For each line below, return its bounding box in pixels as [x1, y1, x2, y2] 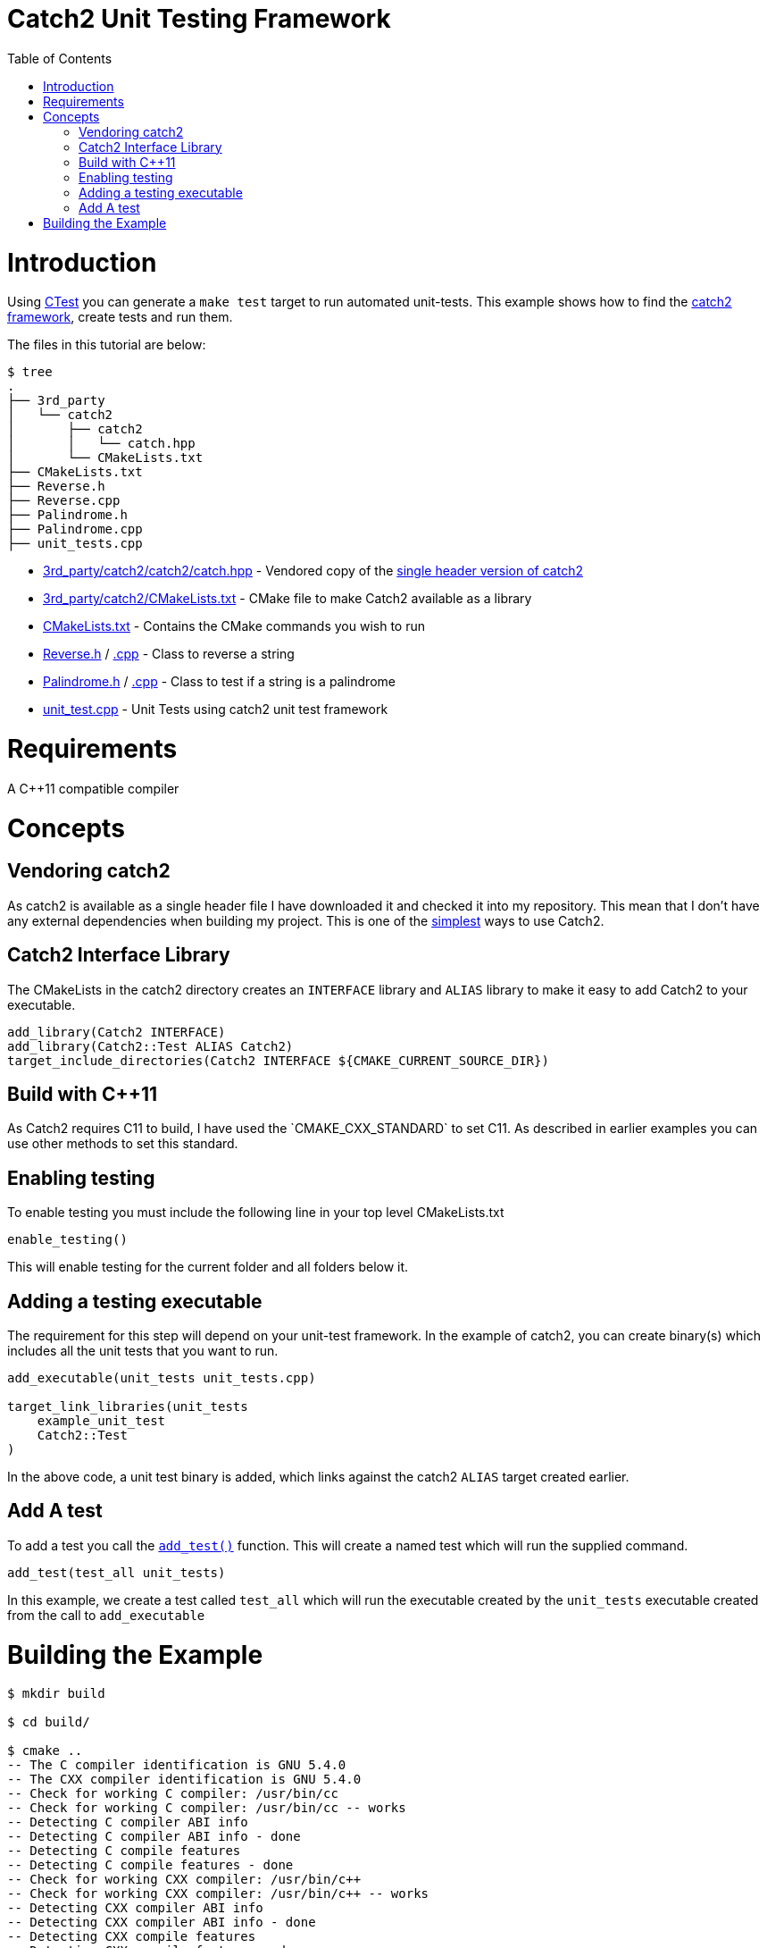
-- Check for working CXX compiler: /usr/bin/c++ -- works [7, 1886, 429, 1902]
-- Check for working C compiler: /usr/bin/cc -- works [7, 1801, 406, 1816]
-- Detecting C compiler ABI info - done [7, 1829, 301, 1844]
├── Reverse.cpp [7, 493, 121, 508]
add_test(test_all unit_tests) [7, 1565, 226, 1580]
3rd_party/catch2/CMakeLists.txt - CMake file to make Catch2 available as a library [43, 591, 532, 607]
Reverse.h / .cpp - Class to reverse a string [43, 646, 295, 662]
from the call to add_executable [7, 1607, 205, 1623]
